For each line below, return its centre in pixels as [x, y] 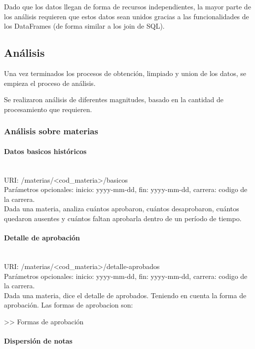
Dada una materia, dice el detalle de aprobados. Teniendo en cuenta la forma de [125, 295]
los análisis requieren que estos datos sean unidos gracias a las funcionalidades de [127, 16]
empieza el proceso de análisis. [50, 83]
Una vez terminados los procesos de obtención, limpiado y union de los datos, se [125, 73]
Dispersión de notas [38, 341]
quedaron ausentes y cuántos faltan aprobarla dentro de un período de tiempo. [123, 218]
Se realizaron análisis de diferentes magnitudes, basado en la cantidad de [114, 99]
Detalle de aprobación [42, 238]
